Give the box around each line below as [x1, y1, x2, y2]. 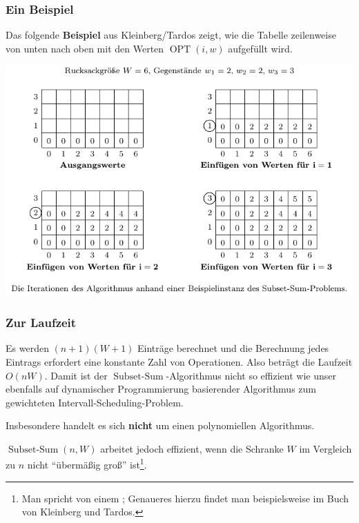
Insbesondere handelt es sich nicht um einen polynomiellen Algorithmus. [6, 418, 315, 433]
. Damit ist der [44, 368, 108, 382]
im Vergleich [299, 441, 352, 455]
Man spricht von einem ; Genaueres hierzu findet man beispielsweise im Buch [21, 491, 349, 505]
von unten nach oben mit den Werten [6, 41, 164, 55]
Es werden [6, 341, 49, 355]
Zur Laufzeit [6, 314, 77, 331]
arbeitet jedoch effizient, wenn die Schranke [100, 441, 284, 455]
